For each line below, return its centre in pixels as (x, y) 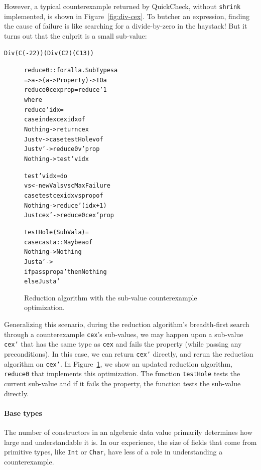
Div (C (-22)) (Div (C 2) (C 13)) (49, 53)
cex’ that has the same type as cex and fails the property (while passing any (123, 344)
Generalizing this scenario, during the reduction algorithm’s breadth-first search (127, 324)
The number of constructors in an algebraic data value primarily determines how (128, 432)
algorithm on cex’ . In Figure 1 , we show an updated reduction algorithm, (118, 363)
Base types (23, 413)
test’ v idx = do (46, 176)
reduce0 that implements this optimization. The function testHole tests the (122, 373)
